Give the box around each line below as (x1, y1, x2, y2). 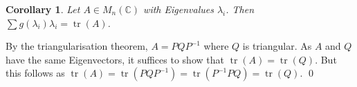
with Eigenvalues (143, 2, 214, 16)
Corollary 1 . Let (6, 2, 80, 16)
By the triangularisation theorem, (6, 39, 148, 53)
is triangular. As (242, 39, 312, 53)
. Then (226, 2, 255, 16)
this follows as (6, 66, 65, 80)
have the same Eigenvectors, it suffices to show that (6, 52, 224, 66)
